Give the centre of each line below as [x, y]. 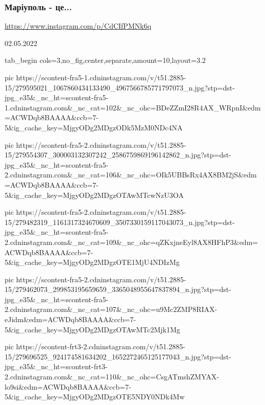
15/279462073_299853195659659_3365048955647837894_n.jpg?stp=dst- [118, 289]
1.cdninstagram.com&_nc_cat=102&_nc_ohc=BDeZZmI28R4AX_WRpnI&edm [133, 107]
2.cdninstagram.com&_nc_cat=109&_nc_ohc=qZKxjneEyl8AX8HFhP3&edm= [131, 242]
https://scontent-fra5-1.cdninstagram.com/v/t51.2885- [101, 77]
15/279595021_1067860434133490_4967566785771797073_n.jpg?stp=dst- [120, 87]
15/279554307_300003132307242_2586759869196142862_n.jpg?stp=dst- [118, 155]
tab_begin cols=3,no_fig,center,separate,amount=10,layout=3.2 [105, 60]
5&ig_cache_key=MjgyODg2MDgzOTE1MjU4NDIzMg [92, 262]
